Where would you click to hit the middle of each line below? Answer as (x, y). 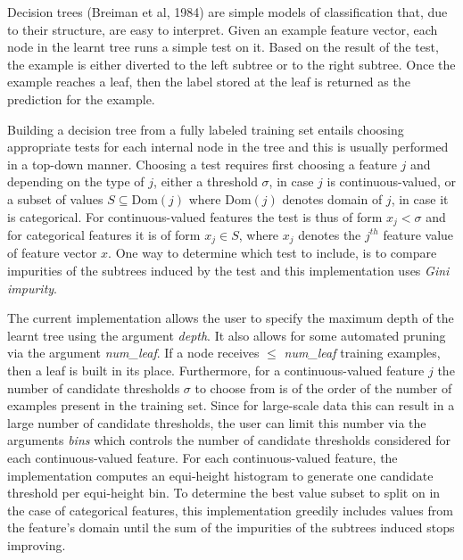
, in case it (420, 198)
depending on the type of (76, 181)
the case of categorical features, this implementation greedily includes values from (230, 510)
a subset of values (55, 198)
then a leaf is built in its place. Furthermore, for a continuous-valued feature (216, 370)
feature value (418, 234)
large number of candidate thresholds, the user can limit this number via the (217, 422)
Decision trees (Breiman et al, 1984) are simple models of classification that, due (227, 12)
